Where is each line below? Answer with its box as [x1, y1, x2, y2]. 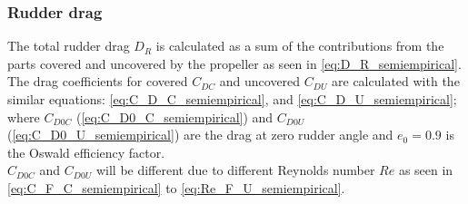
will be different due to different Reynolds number [95, 160, 375, 180]
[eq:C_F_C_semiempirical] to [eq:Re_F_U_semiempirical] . [7, 178, 345, 197]
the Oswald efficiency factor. [7, 142, 165, 161]
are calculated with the [332, 72, 460, 91]
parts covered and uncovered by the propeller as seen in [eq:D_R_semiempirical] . [7, 53, 462, 73]
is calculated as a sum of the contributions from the [155, 36, 444, 55]
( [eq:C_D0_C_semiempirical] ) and [75, 107, 274, 126]
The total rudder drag [7, 36, 130, 55]
